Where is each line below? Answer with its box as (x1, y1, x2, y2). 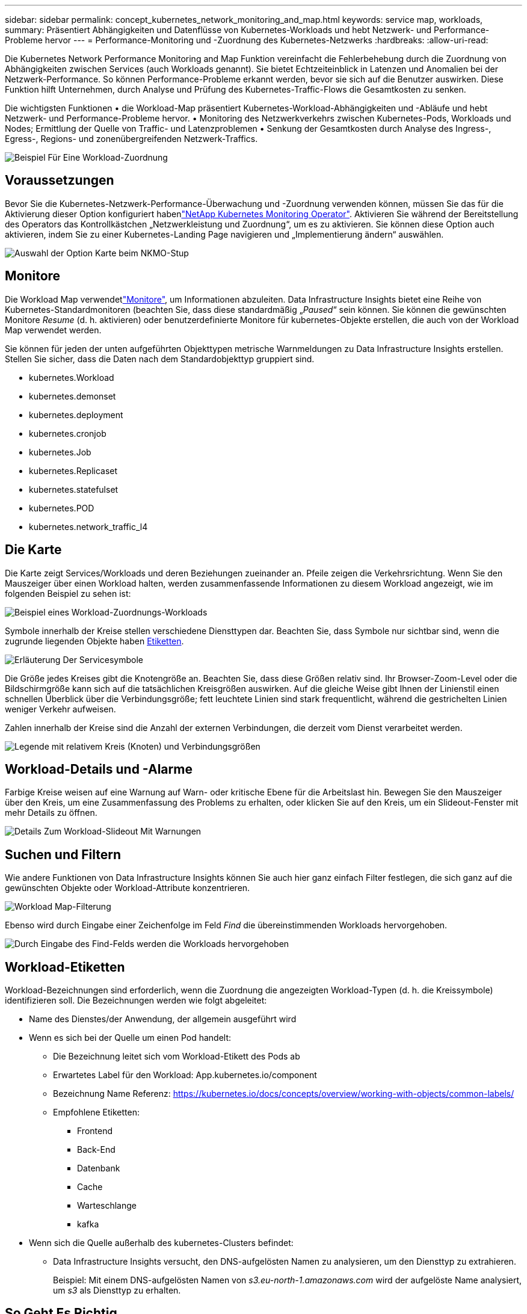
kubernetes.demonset (29, 390, 116, 401)
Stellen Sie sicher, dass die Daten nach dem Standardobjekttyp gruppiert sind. (5, 353, 315, 364)
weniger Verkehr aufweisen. (5, 703, 116, 714)
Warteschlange (77, 1200, 137, 1211)
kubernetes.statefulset (29, 484, 119, 495)
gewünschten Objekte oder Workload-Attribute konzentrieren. (5, 883, 250, 893)
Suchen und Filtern (5, 847, 121, 862)
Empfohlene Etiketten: (53, 1107, 140, 1118)
